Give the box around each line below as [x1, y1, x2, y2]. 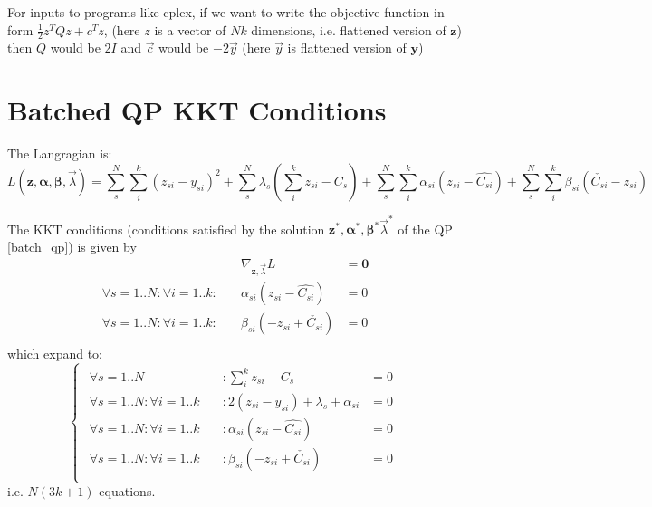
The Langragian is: [7, 144, 112, 163]
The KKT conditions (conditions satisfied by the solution [7, 219, 325, 238]
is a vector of [154, 20, 226, 39]
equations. [99, 482, 156, 501]
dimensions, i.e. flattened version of [251, 20, 446, 39]
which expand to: [7, 343, 103, 362]
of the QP [398, 219, 453, 238]
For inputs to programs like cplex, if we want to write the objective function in [7, 3, 445, 21]
